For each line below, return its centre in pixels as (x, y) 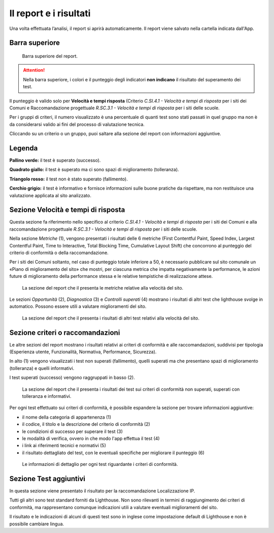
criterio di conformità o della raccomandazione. (59, 253)
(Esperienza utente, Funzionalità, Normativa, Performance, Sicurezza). (83, 352)
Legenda (24, 148)
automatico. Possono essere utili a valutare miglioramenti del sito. (78, 306)
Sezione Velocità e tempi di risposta (67, 210)
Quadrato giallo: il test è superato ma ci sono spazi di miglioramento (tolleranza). (94, 170)
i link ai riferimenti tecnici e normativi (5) (64, 446)
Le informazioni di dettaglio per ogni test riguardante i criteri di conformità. (100, 464)
